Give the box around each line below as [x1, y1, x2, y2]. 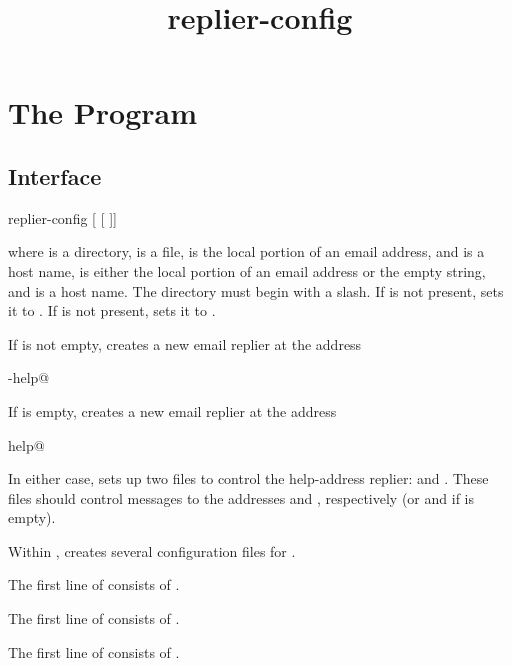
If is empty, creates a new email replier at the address [8, 400, 337, 421]
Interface [8, 160, 102, 191]
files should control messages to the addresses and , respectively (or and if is [8, 487, 474, 508]
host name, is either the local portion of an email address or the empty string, [8, 260, 486, 281]
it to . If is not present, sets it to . [8, 300, 216, 321]
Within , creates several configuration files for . [8, 540, 296, 561]
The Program [8, 92, 198, 133]
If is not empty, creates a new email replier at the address [8, 333, 362, 354]
